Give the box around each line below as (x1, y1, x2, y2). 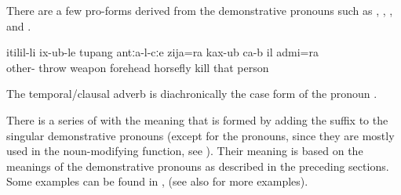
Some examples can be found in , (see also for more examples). (6, 173, 308, 190)
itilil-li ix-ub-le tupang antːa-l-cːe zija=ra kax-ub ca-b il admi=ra (6, 44, 319, 60)
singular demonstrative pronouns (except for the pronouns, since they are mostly (6, 127, 395, 143)
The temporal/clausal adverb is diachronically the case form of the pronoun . (6, 85, 377, 102)
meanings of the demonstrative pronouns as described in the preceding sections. (6, 157, 389, 174)
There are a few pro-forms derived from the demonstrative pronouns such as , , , (6, 2, 393, 18)
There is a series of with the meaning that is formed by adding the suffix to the (6, 111, 388, 128)
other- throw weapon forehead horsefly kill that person (6, 59, 269, 75)
